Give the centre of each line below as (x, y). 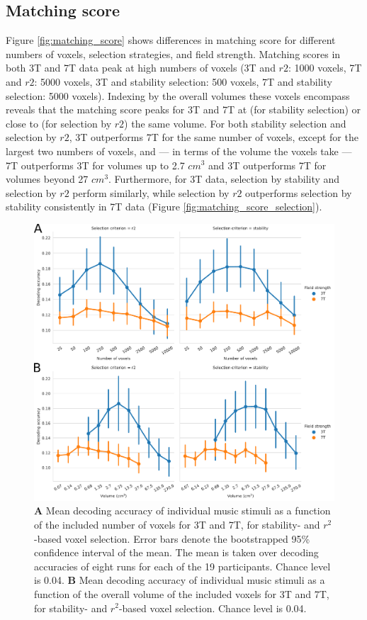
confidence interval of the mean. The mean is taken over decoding (176, 552)
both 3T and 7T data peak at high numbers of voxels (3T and (141, 68)
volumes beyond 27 (47, 179)
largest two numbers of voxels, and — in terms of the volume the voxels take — (179, 151)
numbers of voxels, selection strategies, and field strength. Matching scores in (173, 53)
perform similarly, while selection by (151, 192)
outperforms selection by (299, 192)
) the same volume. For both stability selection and (235, 123)
